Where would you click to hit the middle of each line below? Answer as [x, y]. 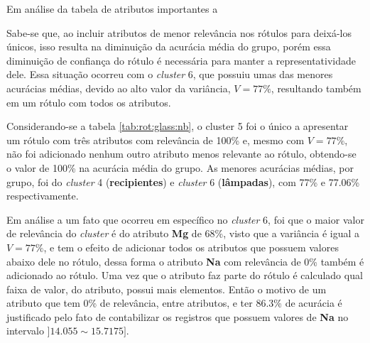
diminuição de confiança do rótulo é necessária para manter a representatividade [181, 60]
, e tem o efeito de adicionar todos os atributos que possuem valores [191, 247]
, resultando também [316, 88]
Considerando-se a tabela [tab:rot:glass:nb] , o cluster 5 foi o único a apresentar [178, 126]
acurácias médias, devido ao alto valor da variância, [119, 88]
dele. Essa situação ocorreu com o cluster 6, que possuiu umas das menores [170, 74]
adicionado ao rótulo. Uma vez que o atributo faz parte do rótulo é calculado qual [185, 275]
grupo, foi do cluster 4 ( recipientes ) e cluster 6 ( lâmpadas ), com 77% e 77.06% [183, 181]
